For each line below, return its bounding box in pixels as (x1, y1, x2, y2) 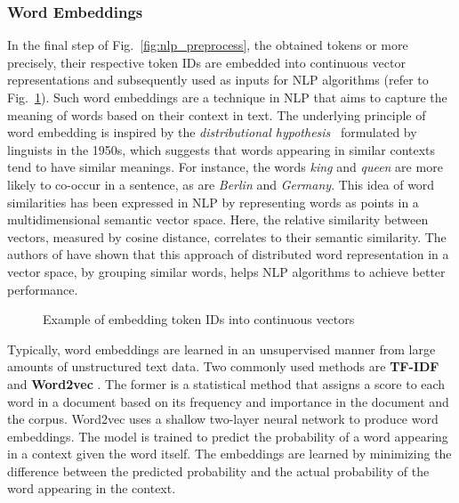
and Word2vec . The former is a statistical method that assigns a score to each (7, 374, 446, 393)
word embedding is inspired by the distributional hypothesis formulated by (7, 123, 417, 142)
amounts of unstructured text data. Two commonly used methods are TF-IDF (7, 357, 439, 376)
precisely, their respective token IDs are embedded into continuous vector (7, 53, 406, 71)
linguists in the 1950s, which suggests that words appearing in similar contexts (7, 140, 436, 158)
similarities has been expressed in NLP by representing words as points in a (7, 192, 419, 211)
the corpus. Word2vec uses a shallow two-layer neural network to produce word (7, 410, 439, 428)
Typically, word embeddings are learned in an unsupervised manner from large (7, 339, 436, 358)
